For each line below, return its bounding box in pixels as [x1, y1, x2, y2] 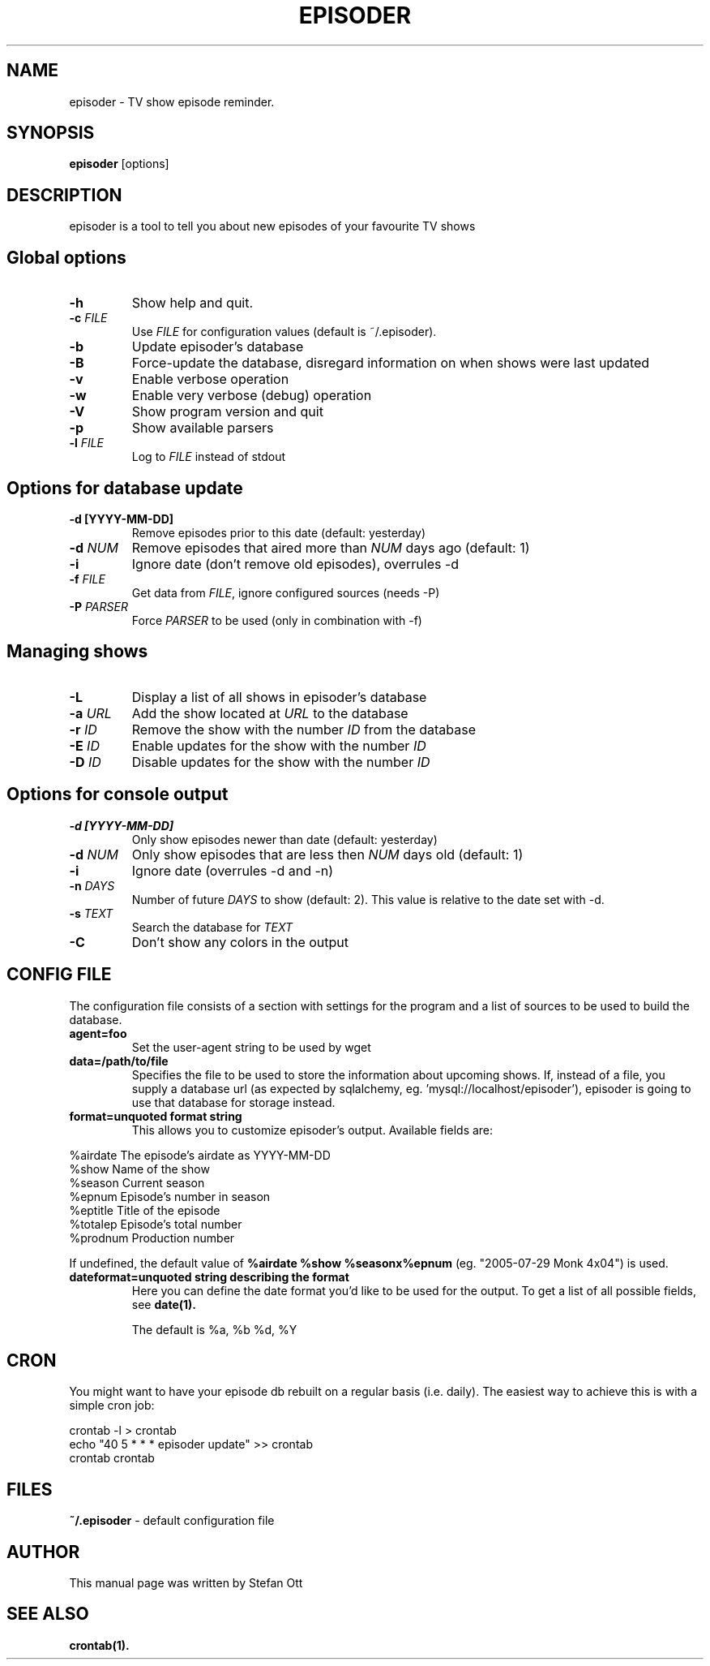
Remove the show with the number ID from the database [131, 721, 477, 738]
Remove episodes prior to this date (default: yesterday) [131, 525, 426, 540]
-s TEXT [69, 906, 113, 920]
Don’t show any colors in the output [131, 933, 349, 950]
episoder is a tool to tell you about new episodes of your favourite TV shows [69, 219, 476, 234]
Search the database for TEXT [131, 919, 293, 934]
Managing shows [6, 641, 148, 662]
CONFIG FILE [6, 964, 112, 985]
